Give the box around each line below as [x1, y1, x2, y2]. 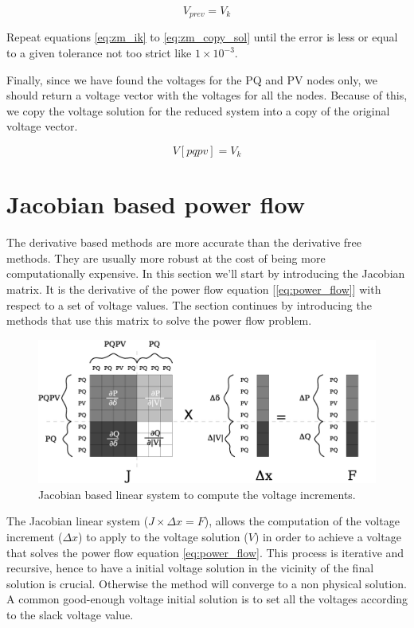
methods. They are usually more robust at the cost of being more [6, 249, 326, 266]
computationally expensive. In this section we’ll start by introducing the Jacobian [6, 265, 405, 282]
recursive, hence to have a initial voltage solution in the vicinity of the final [6, 560, 374, 576]
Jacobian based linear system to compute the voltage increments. [38, 486, 356, 502]
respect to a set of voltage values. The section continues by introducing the [6, 296, 372, 313]
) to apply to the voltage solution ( [78, 529, 248, 545]
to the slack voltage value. [6, 606, 134, 622]
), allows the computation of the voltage [204, 513, 400, 529]
